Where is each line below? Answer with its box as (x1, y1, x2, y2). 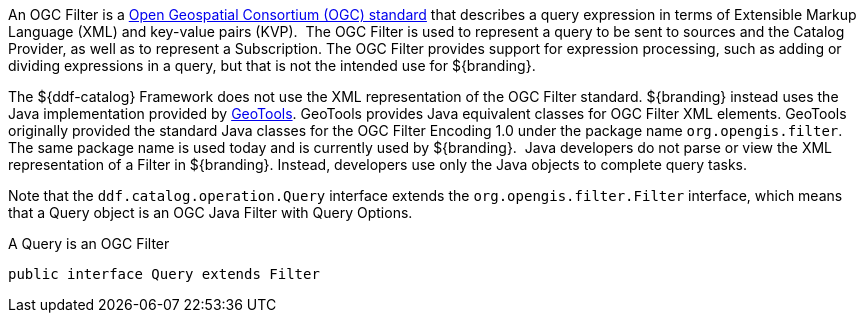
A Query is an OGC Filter (8, 235, 170, 252)
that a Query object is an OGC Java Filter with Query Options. (8, 204, 413, 221)
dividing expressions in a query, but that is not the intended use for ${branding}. (8, 57, 536, 74)
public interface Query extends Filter (8, 266, 320, 282)
